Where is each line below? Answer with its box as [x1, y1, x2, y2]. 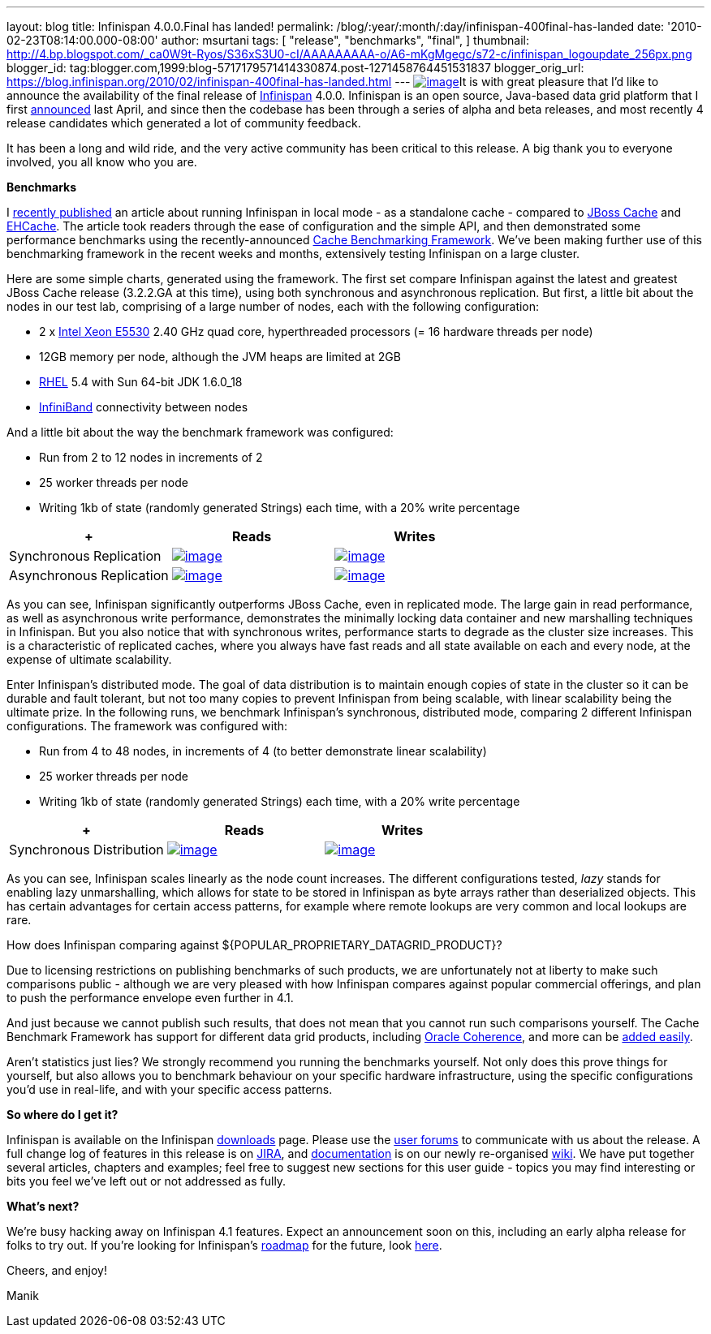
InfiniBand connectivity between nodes [39, 400, 248, 414]
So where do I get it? [6, 1108, 118, 1121]
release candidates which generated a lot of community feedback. [6, 116, 361, 130]
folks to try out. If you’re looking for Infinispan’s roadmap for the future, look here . [6, 1238, 442, 1252]
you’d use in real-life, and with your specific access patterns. [6, 1082, 333, 1096]
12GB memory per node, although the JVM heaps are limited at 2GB [39, 350, 401, 364]
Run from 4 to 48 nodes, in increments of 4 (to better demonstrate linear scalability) [39, 744, 487, 758]
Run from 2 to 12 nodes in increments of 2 [39, 450, 263, 464]
